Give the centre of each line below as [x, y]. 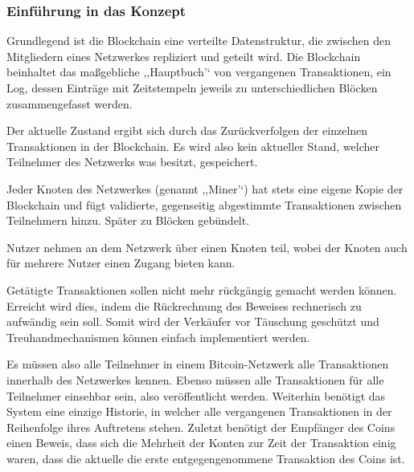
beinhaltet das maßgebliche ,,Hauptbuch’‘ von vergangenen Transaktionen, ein [199, 72]
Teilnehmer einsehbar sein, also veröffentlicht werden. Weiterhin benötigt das [196, 395]
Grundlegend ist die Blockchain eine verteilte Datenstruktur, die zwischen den [199, 41]
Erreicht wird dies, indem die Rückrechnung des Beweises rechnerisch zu [184, 305]
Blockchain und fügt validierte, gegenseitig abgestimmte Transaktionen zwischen [204, 204]
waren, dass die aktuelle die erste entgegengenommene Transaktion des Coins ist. [206, 458]
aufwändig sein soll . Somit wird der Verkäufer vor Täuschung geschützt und [193, 321]
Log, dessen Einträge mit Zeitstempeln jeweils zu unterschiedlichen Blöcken [192, 87]
